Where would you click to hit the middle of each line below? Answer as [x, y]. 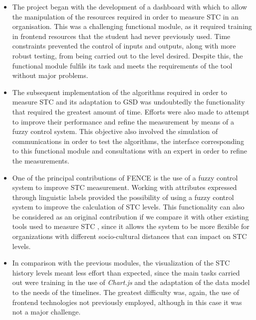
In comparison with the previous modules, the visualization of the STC [121, 263]
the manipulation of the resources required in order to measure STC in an [125, 16]
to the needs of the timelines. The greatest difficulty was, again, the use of [126, 292]
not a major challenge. [46, 312]
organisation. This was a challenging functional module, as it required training [132, 26]
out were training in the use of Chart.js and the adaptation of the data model [131, 282]
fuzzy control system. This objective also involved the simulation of [115, 131]
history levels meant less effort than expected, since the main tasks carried [126, 272]
